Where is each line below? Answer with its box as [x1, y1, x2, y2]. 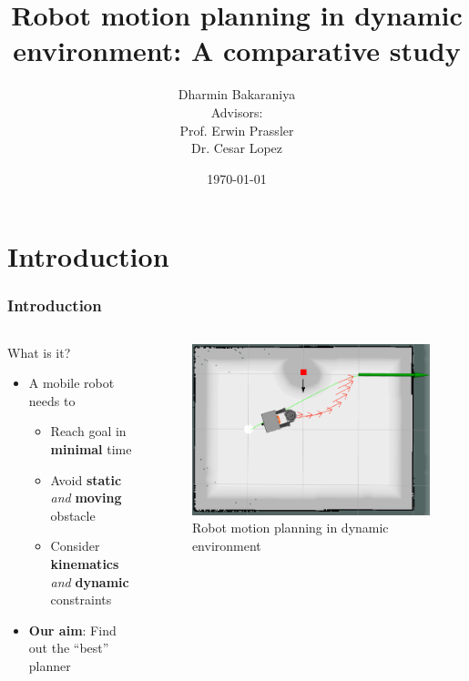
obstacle [50, 505, 96, 524]
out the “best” [28, 638, 109, 657]
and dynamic [50, 572, 129, 591]
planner [28, 656, 71, 675]
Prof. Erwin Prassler [179, 120, 294, 139]
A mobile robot [28, 373, 115, 392]
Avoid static [50, 470, 122, 489]
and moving [50, 488, 122, 507]
